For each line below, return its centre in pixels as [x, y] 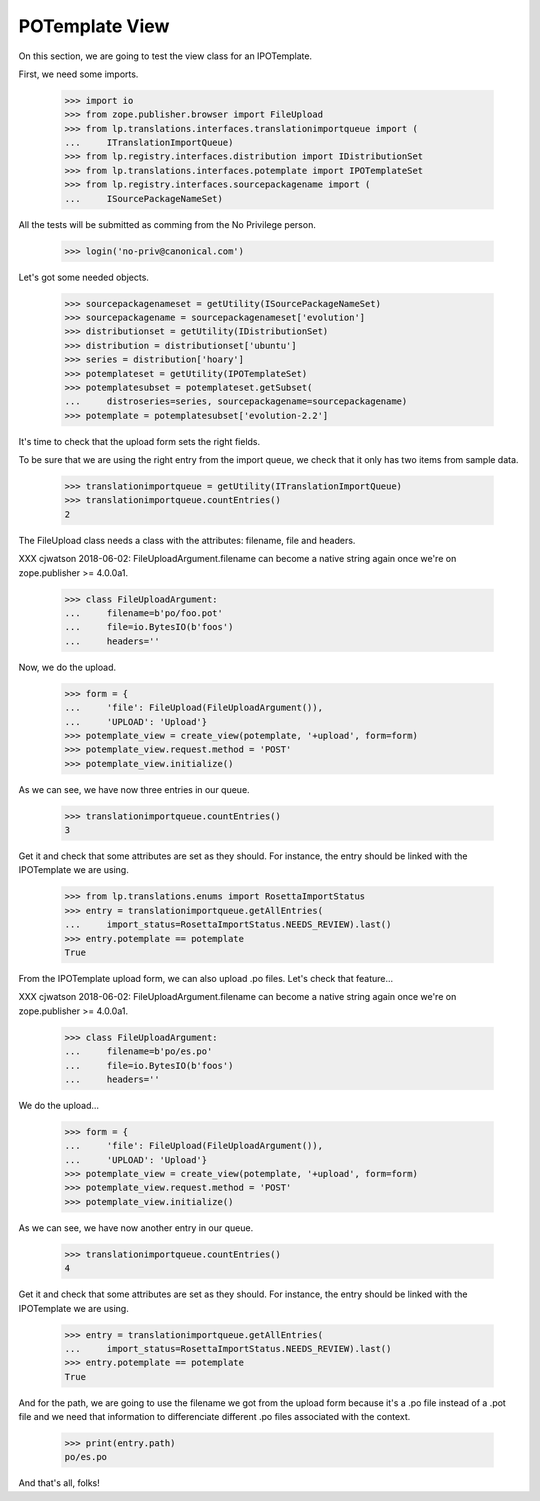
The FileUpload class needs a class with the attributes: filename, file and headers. [187, 540]
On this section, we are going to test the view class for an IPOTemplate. [165, 56]
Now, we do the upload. [67, 667]
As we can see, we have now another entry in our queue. [136, 1227]
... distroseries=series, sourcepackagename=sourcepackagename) [236, 401]
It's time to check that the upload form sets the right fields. [139, 441]
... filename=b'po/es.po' [138, 1051]
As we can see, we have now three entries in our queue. [134, 789]
